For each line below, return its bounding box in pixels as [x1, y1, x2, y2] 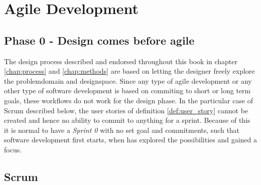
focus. [4, 144, 22, 154]
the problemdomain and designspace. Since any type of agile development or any [4, 75, 252, 86]
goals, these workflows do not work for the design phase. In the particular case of [4, 95, 253, 105]
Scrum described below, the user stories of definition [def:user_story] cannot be [4, 105, 248, 115]
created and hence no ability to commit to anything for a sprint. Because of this [4, 115, 250, 125]
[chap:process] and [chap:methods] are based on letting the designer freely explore [4, 66, 255, 76]
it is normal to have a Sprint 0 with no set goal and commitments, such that [4, 124, 240, 135]
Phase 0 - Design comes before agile [4, 32, 195, 48]
